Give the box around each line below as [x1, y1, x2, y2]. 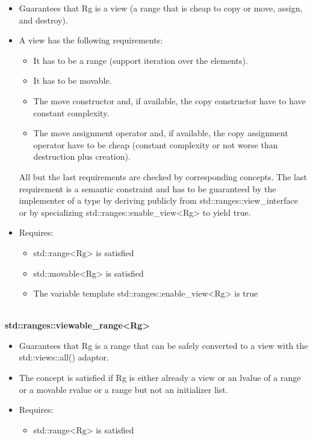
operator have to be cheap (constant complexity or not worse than [33, 138, 278, 151]
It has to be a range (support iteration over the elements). [33, 54, 248, 66]
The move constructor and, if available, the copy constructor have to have [33, 94, 306, 107]
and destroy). [19, 13, 68, 26]
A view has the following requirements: [19, 34, 163, 46]
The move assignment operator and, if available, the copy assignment [33, 127, 288, 139]
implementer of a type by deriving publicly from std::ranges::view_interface [19, 194, 298, 207]
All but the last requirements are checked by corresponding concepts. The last [19, 170, 307, 183]
